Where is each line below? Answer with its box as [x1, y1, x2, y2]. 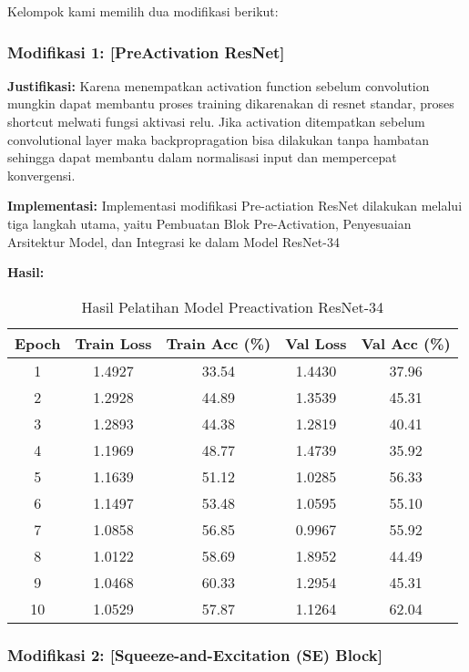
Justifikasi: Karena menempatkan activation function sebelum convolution [7, 76, 430, 95]
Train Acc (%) [166, 332, 271, 354]
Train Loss [75, 332, 152, 354]
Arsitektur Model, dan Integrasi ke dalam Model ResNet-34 [7, 232, 340, 251]
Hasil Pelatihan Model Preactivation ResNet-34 [81, 295, 384, 317]
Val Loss [285, 332, 347, 354]
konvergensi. [7, 165, 76, 184]
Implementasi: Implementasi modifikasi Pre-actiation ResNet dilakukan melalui [7, 196, 463, 215]
